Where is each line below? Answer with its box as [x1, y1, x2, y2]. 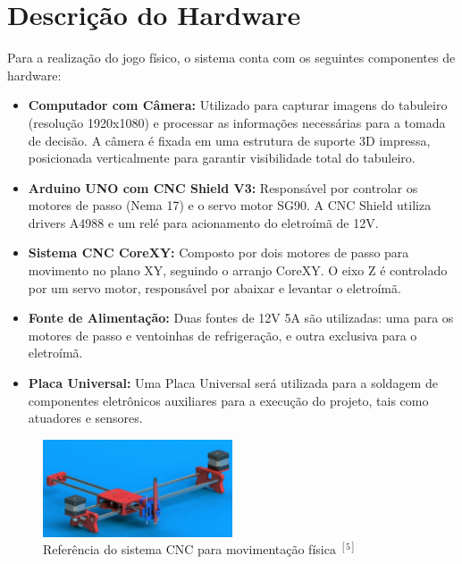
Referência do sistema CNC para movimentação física [43, 540, 336, 559]
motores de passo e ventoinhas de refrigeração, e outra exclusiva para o [28, 325, 417, 344]
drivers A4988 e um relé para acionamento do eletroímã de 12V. [28, 213, 379, 231]
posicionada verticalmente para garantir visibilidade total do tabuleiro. [28, 148, 416, 167]
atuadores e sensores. [28, 408, 143, 427]
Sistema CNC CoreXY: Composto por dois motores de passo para [28, 243, 409, 262]
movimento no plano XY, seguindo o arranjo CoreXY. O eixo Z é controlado [28, 261, 448, 280]
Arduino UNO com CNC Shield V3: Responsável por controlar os [28, 178, 418, 197]
